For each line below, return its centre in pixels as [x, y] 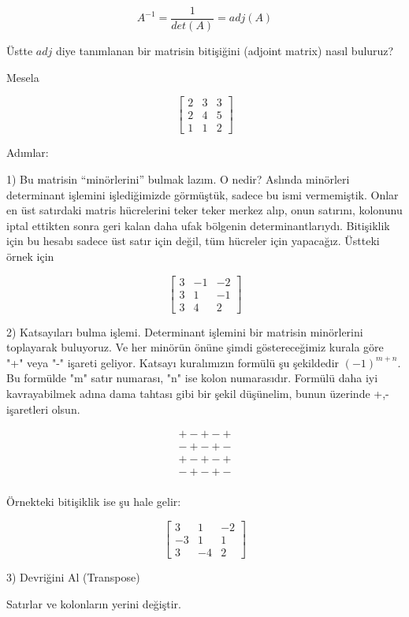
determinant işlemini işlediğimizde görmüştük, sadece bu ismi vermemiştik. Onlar [203, 194]
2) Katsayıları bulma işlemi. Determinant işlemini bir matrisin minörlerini [185, 331]
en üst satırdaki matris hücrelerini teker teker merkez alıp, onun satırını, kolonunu [204, 210]
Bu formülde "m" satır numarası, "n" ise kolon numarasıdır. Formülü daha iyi [192, 378]
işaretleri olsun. [43, 409]
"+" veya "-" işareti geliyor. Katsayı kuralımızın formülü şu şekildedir [173, 362]
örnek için [30, 256]
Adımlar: [28, 152]
